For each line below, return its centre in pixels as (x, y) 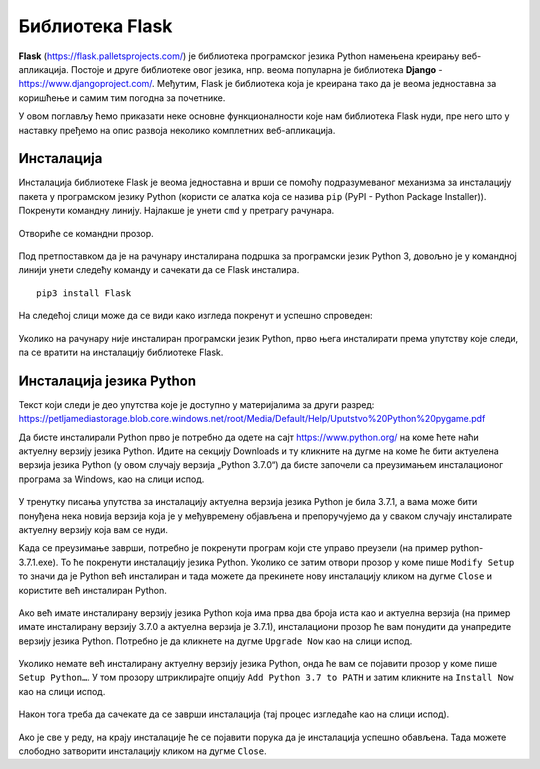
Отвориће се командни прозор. (86, 233)
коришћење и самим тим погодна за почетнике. (122, 97)
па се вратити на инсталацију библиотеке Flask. (121, 352)
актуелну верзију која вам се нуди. (93, 529)
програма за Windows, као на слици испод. (111, 479)
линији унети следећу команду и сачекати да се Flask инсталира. (159, 270)
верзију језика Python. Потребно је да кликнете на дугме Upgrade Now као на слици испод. (215, 641)
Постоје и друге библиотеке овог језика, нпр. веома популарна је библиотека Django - (257, 69)
